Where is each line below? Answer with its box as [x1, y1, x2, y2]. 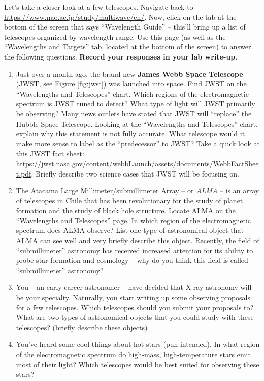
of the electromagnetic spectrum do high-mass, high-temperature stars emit [16, 349, 251, 359]
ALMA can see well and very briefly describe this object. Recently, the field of [16, 235, 259, 246]
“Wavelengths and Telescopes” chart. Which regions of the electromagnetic [16, 88, 249, 99]
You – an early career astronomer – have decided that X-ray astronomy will [16, 282, 252, 292]
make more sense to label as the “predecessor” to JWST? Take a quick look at [16, 138, 260, 149]
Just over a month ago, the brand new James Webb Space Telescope [16, 68, 243, 79]
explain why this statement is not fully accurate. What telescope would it [16, 128, 245, 139]
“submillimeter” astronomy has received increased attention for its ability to [16, 245, 253, 255]
